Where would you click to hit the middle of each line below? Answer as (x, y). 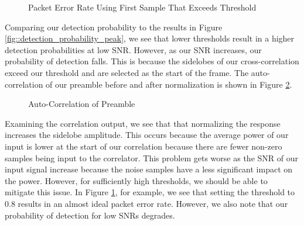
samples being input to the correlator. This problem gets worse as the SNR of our (151, 157)
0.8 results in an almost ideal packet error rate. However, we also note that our (146, 203)
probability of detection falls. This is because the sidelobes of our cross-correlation (152, 61)
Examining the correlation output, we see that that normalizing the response (143, 123)
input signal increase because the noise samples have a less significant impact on (149, 169)
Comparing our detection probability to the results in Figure (114, 27)
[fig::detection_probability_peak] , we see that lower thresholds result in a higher (150, 38)
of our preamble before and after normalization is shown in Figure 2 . (169, 84)
